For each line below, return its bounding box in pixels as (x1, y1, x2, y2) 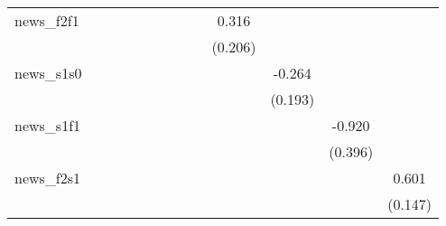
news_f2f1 (14, 10, 79, 31)
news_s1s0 (14, 62, 82, 83)
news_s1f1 (14, 115, 81, 136)
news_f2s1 (14, 167, 81, 188)
